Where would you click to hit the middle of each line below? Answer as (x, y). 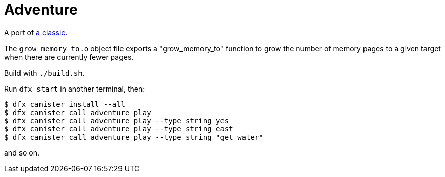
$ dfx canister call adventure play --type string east (119, 129)
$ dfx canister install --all (65, 104)
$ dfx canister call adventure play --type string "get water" (134, 137)
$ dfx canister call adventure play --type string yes (117, 120)
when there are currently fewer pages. (69, 57)
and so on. (22, 152)
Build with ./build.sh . (44, 73)
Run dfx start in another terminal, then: (75, 88)
